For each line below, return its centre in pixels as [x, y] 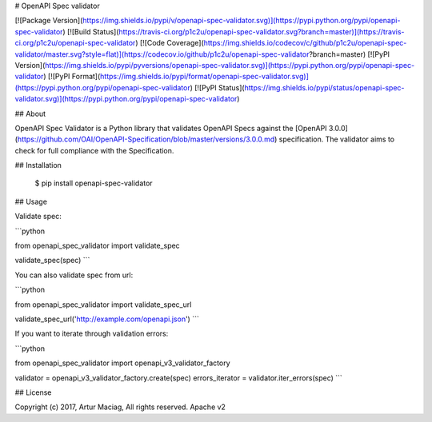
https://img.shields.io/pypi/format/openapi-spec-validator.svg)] [205, 77]
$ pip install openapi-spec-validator [94, 183]
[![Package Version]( [49, 21]
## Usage [31, 201]
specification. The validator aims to [337, 139]
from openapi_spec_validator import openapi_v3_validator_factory [123, 363]
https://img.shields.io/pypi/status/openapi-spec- [324, 87]
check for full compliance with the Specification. [94, 150]
